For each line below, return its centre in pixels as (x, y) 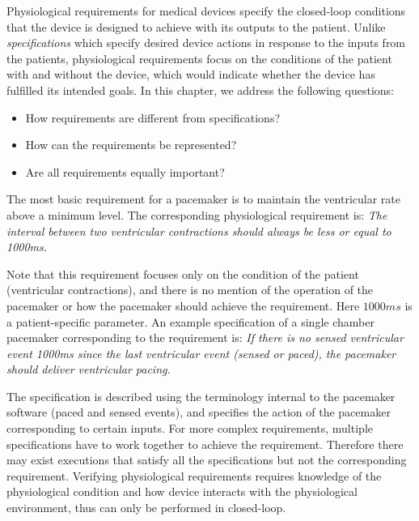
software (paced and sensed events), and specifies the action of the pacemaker (199, 412)
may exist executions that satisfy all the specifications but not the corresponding (207, 460)
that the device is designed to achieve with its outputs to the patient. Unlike (196, 26)
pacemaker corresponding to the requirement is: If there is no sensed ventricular (205, 337)
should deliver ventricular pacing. (89, 369)
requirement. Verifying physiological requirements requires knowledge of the (194, 475)
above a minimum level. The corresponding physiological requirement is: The (197, 214)
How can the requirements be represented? (131, 145)
